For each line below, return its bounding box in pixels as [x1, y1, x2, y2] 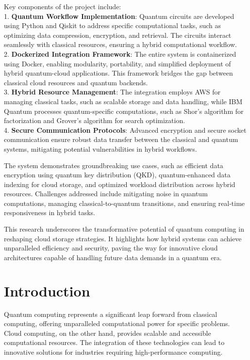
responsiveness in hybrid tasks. [4, 207, 95, 218]
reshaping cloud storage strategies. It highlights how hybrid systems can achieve [4, 233, 242, 243]
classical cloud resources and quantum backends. [4, 77, 148, 87]
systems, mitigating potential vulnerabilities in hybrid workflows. [4, 143, 197, 154]
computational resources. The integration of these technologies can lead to [4, 337, 225, 347]
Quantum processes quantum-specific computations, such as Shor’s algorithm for [4, 106, 244, 116]
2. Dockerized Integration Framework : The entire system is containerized [4, 48, 236, 59]
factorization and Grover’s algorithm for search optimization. [4, 115, 185, 125]
